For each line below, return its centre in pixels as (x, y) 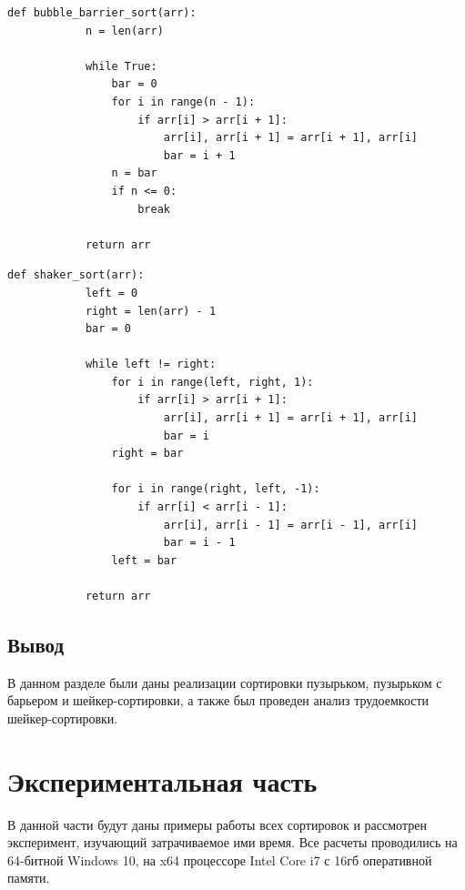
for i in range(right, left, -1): (216, 489)
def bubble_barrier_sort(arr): (102, 13)
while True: (121, 66)
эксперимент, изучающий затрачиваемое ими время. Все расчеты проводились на (232, 842)
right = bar (147, 454)
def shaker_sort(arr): (76, 275)
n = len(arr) (124, 30)
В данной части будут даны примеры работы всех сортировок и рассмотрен (217, 824)
